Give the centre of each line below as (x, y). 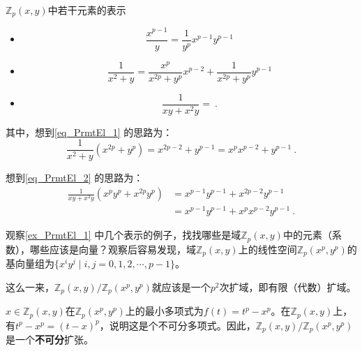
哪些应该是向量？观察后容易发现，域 (113, 249)
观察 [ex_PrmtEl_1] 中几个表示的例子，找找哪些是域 (123, 235)
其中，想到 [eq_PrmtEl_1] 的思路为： (89, 132)
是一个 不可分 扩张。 (50, 339)
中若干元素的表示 (87, 10)
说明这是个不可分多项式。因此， (182, 325)
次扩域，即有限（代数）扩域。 (288, 286)
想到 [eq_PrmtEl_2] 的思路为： (75, 178)
